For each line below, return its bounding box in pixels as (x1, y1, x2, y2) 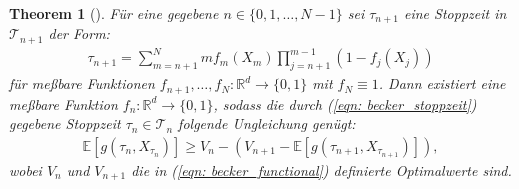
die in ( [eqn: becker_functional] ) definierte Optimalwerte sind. (131, 159, 512, 180)
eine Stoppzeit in (404, 3, 507, 23)
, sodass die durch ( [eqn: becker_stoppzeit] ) (213, 93, 477, 114)
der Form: (48, 23, 110, 44)
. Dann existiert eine (378, 73, 506, 94)
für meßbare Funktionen (9, 73, 155, 94)
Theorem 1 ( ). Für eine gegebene (9, 3, 219, 23)
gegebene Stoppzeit (9, 113, 121, 134)
